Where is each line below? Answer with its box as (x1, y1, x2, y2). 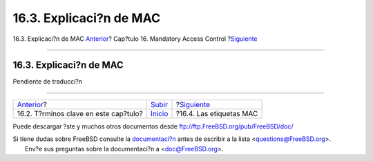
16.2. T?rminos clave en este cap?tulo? (17, 108, 143, 118)
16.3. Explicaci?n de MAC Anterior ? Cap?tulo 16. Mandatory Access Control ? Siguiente (12, 35, 258, 43)
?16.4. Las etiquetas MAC (175, 108, 258, 118)
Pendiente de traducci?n (12, 77, 83, 86)
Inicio (151, 108, 169, 118)
